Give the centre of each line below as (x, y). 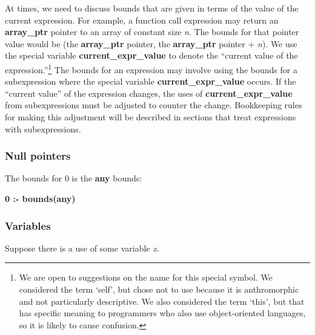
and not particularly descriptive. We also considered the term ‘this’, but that (162, 301)
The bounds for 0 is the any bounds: (74, 178)
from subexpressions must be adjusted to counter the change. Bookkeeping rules (154, 105)
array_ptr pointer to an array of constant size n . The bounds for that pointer (152, 32)
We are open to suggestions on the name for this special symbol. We (146, 277)
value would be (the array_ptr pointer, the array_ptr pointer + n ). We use (151, 43)
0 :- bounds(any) (40, 198)
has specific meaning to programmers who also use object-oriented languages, (162, 313)
